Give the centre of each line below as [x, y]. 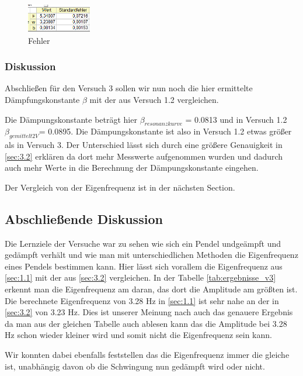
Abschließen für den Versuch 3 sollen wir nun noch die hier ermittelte [129, 88]
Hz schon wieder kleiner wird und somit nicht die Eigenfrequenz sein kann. [138, 335]
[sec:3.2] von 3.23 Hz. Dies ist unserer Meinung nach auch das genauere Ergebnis [149, 312]
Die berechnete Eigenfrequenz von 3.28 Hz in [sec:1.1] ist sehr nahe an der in [142, 300]
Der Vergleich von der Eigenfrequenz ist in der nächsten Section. [120, 187]
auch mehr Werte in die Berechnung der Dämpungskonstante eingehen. [132, 168]
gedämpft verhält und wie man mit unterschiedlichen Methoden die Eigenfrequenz [151, 255]
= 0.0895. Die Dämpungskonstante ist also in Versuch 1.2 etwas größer [165, 131]
